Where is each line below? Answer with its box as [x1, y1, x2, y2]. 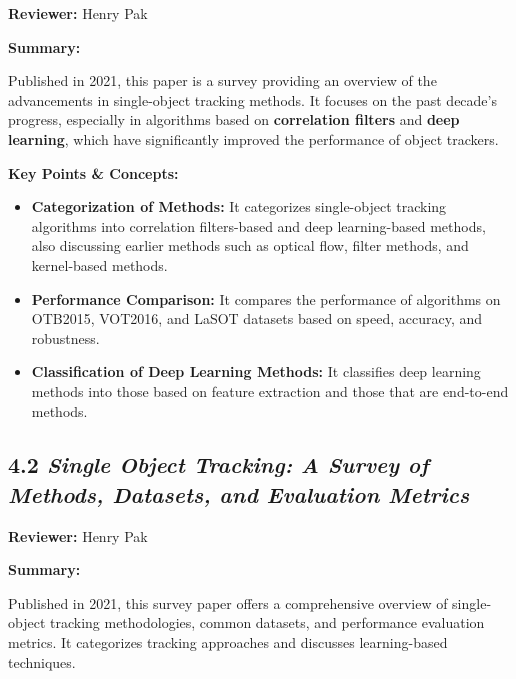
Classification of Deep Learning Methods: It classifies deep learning [31, 361, 481, 382]
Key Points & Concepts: [8, 162, 179, 183]
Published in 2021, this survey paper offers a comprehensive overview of [8, 592, 448, 613]
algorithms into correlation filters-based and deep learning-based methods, [31, 215, 486, 236]
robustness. [31, 327, 100, 348]
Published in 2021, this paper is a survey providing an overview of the [8, 70, 437, 91]
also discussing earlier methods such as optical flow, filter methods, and [31, 235, 469, 256]
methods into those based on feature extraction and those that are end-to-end [31, 380, 509, 401]
